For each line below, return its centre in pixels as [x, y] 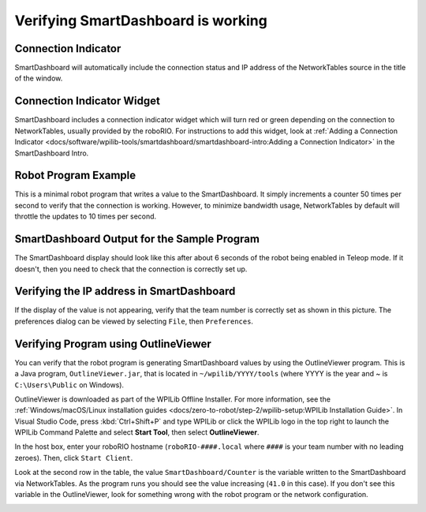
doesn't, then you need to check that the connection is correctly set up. [131, 269]
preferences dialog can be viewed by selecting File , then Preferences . [134, 321]
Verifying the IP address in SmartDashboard [125, 292]
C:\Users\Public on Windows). [69, 385]
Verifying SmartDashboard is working [141, 21]
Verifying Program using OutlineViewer [113, 344]
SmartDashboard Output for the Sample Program [137, 239]
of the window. [39, 78]
